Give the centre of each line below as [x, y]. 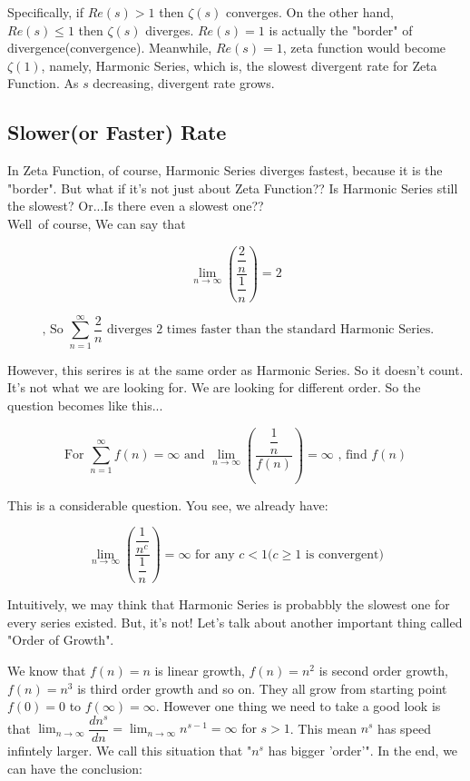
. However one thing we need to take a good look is [298, 706]
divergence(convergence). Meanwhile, [110, 48]
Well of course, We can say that [97, 223]
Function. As [43, 83]
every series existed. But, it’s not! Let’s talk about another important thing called [235, 622]
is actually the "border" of [341, 30]
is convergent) [344, 554]
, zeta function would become [364, 48]
